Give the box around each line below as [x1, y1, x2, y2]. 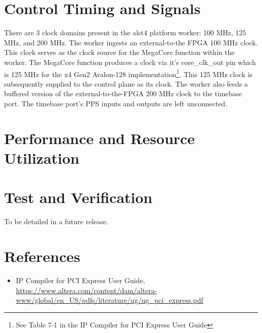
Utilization [4, 147, 80, 168]
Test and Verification [4, 187, 153, 208]
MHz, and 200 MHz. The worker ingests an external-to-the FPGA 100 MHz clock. [4, 37, 258, 47]
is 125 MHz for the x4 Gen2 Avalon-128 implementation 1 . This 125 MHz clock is [4, 67, 253, 79]
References [4, 246, 81, 266]
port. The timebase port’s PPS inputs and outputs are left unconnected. [4, 98, 228, 108]
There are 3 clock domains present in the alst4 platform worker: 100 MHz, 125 [4, 27, 246, 38]
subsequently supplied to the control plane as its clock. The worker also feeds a [4, 78, 248, 89]
